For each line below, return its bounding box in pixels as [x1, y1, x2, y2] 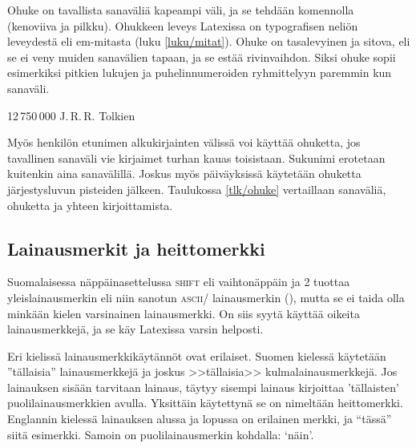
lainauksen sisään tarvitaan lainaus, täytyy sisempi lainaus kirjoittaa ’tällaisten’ [7, 378, 399, 395]
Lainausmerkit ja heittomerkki [7, 236, 265, 260]
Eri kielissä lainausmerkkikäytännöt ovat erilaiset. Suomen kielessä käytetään [7, 347, 386, 364]
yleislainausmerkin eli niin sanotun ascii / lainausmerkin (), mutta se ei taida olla [7, 289, 405, 305]
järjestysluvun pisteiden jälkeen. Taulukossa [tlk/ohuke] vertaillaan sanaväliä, [7, 180, 386, 197]
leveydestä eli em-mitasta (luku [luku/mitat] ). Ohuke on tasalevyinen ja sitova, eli [7, 33, 410, 50]
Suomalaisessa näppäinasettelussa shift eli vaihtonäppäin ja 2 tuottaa [7, 273, 350, 290]
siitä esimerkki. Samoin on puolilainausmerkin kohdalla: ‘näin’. [7, 426, 314, 442]
